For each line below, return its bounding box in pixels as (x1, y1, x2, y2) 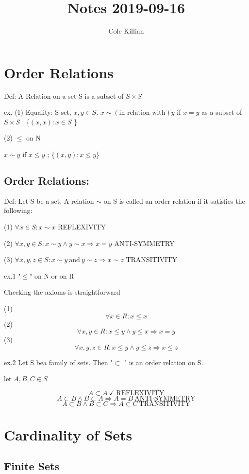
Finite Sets (4, 458, 59, 473)
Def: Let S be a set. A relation (4, 195, 94, 206)
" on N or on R (30, 270, 74, 281)
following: (4, 205, 33, 215)
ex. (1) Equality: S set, (4, 107, 71, 117)
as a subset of (201, 107, 242, 117)
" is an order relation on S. (124, 357, 203, 367)
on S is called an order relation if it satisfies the (103, 195, 245, 206)
